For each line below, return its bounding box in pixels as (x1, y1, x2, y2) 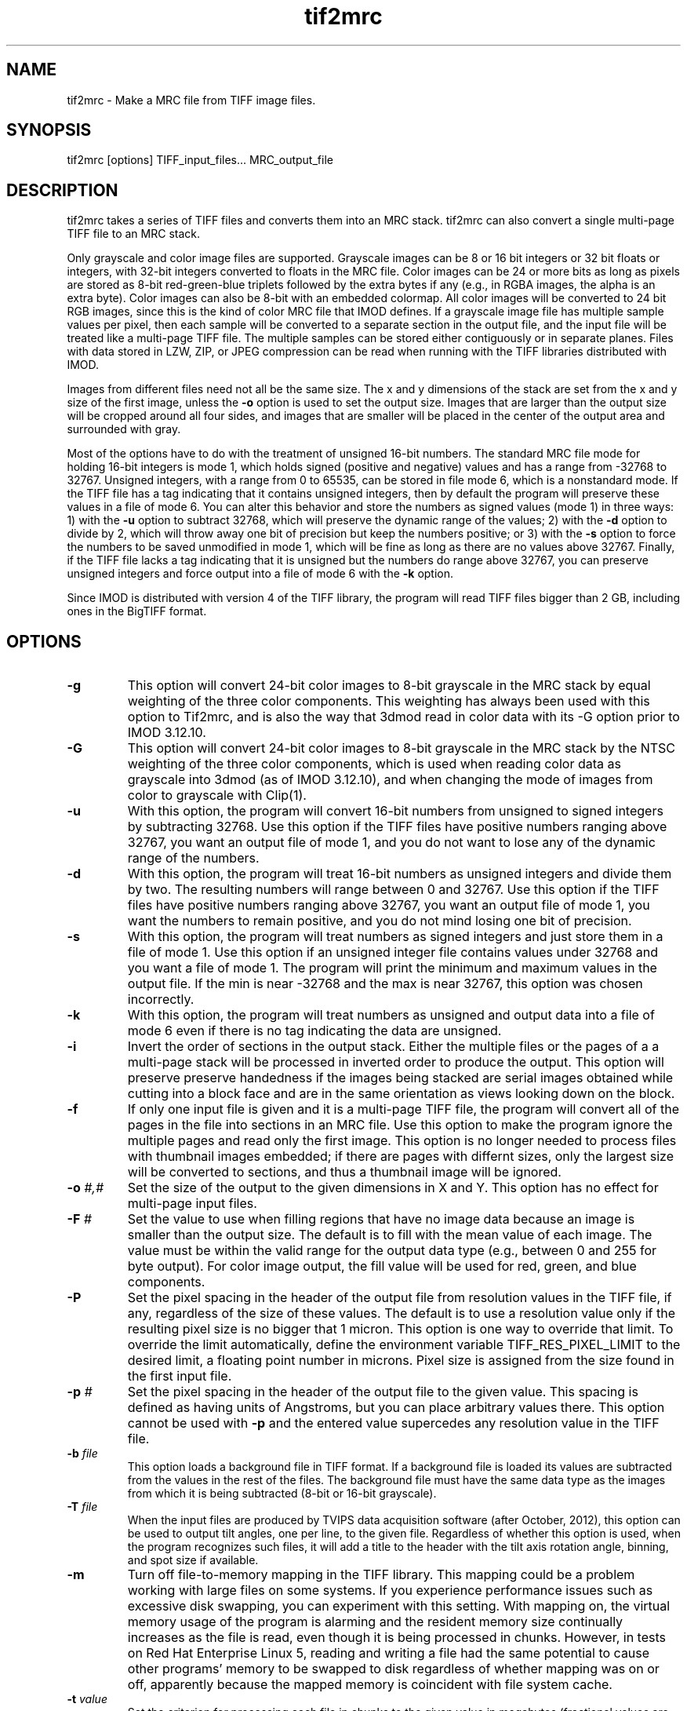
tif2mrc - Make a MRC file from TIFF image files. (67, 93, 316, 107)
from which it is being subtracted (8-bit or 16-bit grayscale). (127, 1487, 437, 1501)
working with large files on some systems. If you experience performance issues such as (127, 1582, 653, 1599)
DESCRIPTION (6, 180, 118, 200)
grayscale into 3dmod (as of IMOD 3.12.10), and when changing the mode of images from (127, 772, 653, 788)
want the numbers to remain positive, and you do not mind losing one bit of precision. (127, 913, 632, 929)
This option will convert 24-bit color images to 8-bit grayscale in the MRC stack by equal (127, 677, 651, 694)
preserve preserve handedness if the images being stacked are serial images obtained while (127, 1070, 674, 1086)
